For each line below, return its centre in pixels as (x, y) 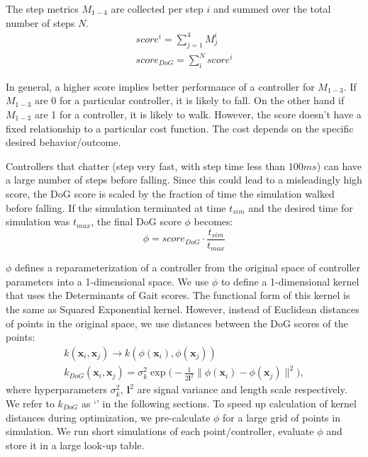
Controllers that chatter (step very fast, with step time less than (146, 165)
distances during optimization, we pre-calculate (108, 417)
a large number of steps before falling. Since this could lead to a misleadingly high (184, 180)
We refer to (30, 404)
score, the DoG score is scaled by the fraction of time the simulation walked (170, 193)
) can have (339, 165)
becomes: (213, 221)
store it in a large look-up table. (75, 445)
